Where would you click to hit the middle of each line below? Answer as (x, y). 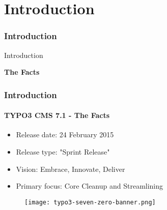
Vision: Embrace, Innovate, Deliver (71, 169)
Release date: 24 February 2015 (65, 134)
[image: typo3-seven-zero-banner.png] (90, 202)
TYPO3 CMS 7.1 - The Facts (57, 115)
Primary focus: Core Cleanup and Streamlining (90, 186)
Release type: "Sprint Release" (63, 152)
